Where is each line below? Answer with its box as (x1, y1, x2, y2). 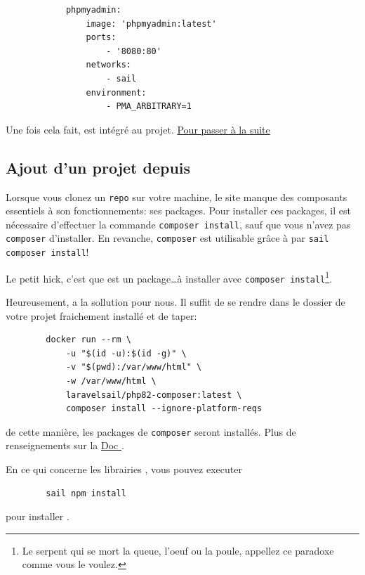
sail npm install (46, 488, 126, 498)
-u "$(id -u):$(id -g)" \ (65, 348, 187, 358)
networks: (86, 60, 131, 70)
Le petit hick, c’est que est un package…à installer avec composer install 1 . (6, 269, 333, 285)
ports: (86, 32, 117, 43)
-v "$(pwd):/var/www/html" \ (65, 362, 202, 373)
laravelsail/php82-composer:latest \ (65, 389, 242, 400)
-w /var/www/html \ (65, 376, 157, 387)
